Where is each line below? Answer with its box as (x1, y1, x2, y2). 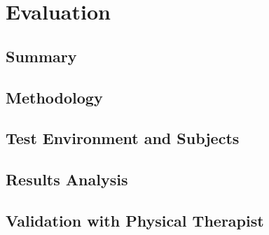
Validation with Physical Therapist (6, 209, 264, 231)
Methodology (6, 86, 103, 108)
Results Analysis (6, 169, 128, 190)
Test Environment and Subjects (6, 127, 240, 149)
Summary (6, 45, 77, 66)
